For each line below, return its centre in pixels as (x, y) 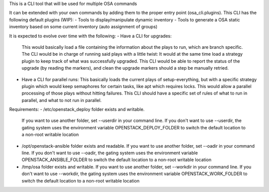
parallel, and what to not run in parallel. (62, 100)
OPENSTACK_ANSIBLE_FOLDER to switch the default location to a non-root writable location (117, 160)
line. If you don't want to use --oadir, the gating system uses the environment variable (110, 153)
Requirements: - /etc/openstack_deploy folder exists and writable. (77, 109)
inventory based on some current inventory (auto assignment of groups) (83, 27)
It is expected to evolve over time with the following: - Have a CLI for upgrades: (90, 36)
